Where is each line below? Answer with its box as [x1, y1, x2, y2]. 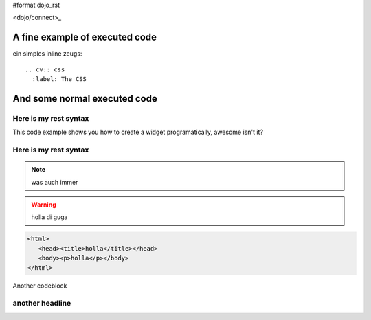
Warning [31, 200, 56, 209]
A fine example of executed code [12, 32, 157, 43]
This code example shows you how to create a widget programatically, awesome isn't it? [12, 128, 264, 137]
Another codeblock [12, 282, 67, 290]
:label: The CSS [32, 76, 87, 83]
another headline [12, 299, 71, 308]
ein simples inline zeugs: [12, 49, 82, 58]
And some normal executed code [12, 93, 157, 104]
